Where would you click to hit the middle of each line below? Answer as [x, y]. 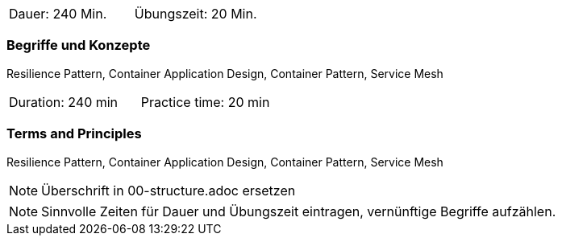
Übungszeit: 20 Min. [196, 14]
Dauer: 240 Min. [58, 14]
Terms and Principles [74, 134]
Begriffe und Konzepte [79, 45]
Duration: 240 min [64, 102]
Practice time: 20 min [205, 102]
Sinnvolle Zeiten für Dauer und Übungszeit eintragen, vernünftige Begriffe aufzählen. [299, 211]
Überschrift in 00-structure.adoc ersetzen [169, 190]
